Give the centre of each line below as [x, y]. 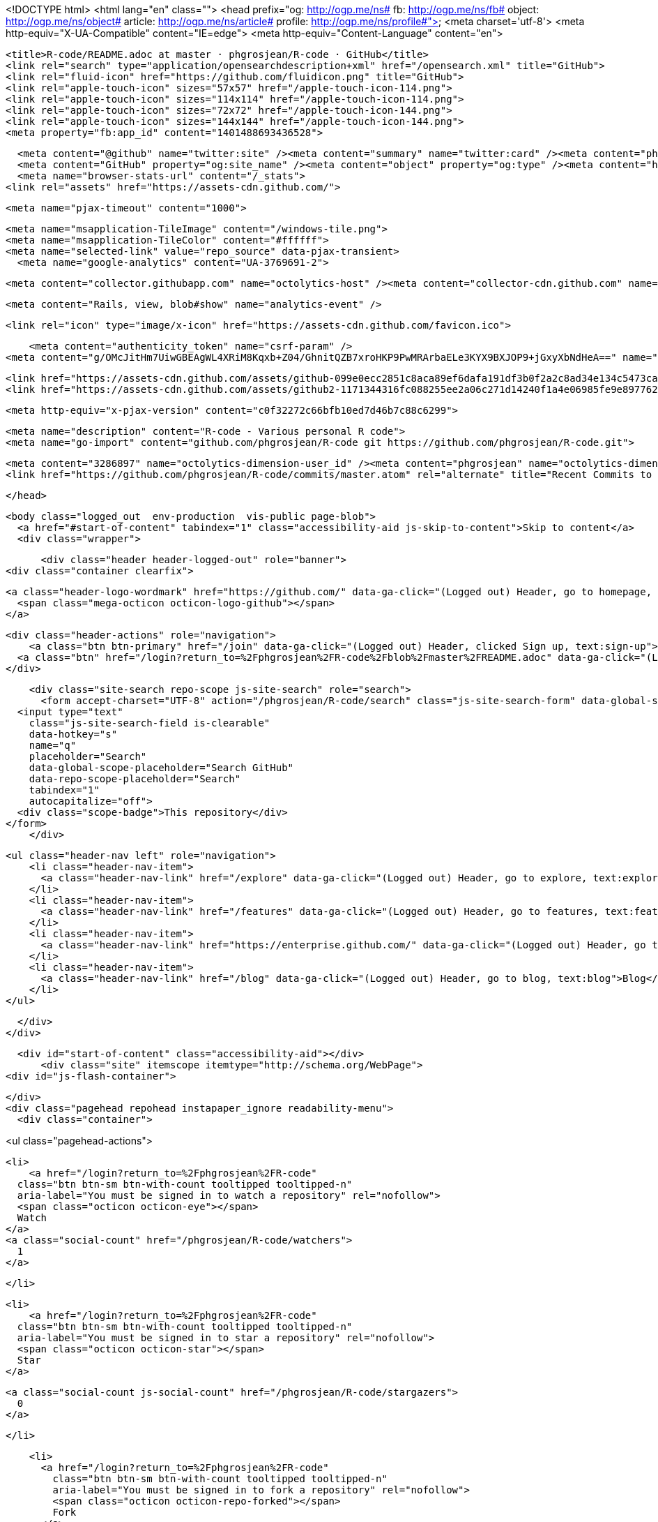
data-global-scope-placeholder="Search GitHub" [161, 768]
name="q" [53, 745]
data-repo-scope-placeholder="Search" [135, 779]
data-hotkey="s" [73, 734]
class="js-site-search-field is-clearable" [150, 723]
